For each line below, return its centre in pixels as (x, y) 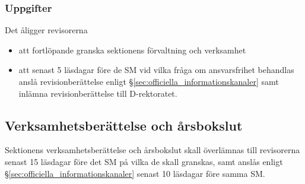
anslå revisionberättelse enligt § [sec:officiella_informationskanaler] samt (149, 81)
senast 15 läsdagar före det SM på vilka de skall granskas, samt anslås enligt (144, 161)
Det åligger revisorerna (46, 30)
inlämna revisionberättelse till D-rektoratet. (98, 93)
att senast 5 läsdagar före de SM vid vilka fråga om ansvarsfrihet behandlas (156, 70)
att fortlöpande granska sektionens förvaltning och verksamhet (132, 50)
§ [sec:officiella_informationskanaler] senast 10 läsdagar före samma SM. (135, 173)
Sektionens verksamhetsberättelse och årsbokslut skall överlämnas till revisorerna (152, 150)
